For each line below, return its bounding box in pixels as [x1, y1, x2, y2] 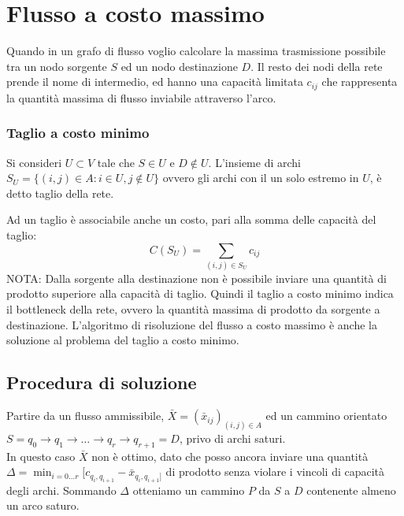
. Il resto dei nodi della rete [250, 58, 383, 74]
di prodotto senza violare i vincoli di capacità [165, 463, 385, 480]
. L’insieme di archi [208, 154, 301, 170]
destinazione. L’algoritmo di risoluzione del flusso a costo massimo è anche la [6, 316, 377, 332]
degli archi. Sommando [6, 481, 117, 498]
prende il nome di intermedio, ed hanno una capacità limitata [6, 73, 303, 90]
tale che [97, 154, 135, 170]
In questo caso [6, 447, 76, 464]
